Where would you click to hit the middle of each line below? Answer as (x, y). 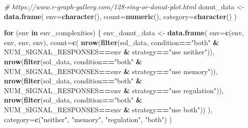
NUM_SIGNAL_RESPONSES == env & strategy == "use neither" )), (109, 52)
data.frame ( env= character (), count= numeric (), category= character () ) (121, 16)
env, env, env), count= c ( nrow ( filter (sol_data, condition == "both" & (112, 42)
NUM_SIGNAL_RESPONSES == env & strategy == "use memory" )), (111, 71)
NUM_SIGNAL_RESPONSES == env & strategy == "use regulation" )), (114, 90)
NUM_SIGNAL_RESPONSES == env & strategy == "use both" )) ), (108, 109)
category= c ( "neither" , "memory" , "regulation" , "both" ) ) (88, 119)
